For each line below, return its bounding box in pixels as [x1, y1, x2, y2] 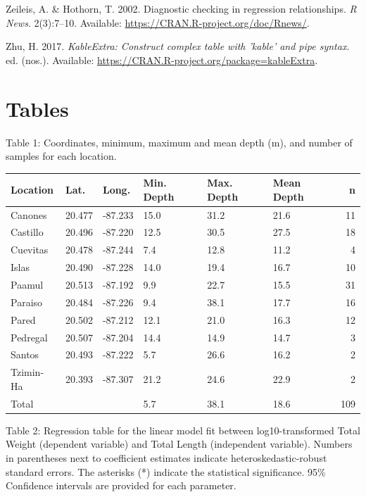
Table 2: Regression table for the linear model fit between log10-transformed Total [6, 422, 360, 437]
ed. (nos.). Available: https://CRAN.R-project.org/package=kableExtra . [6, 52, 318, 67]
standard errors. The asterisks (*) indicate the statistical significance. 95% [6, 464, 326, 479]
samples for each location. [6, 149, 117, 163]
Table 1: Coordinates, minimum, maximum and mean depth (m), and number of [6, 134, 353, 149]
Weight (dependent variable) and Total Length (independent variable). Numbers [6, 436, 353, 451]
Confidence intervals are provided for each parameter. [6, 478, 236, 493]
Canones [11, 207, 47, 222]
